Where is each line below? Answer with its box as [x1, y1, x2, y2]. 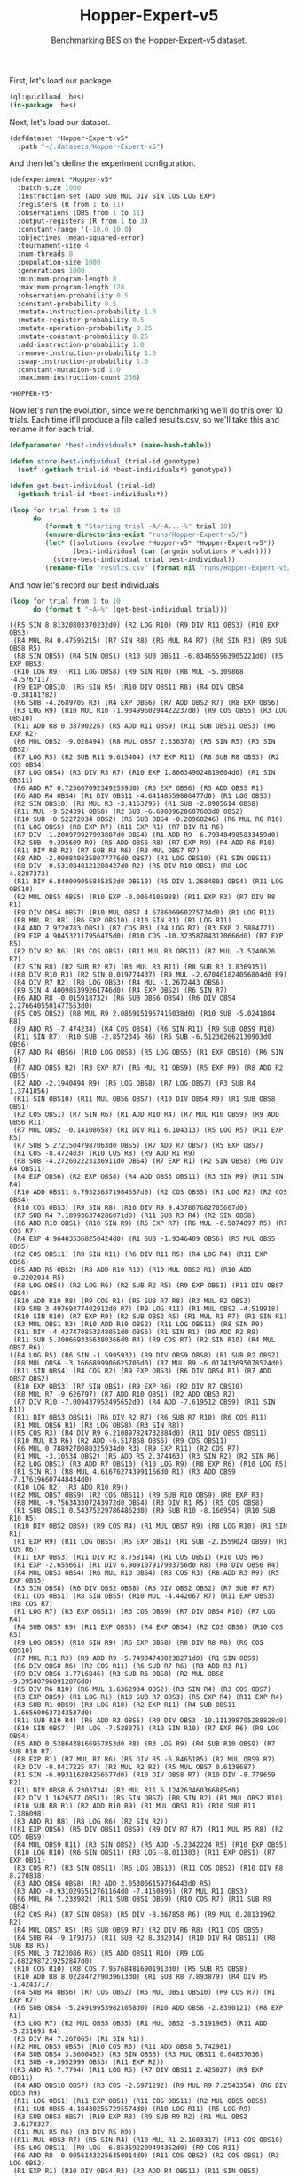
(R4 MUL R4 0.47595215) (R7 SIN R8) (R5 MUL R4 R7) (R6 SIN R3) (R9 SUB [12, 637, 288, 645]
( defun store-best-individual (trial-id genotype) [9, 457, 200, 466]
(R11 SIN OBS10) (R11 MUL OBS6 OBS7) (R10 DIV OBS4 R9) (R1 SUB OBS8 [12, 1095, 276, 1104]
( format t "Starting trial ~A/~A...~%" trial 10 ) [44, 522, 232, 531]
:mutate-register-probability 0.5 [17, 316, 145, 325]
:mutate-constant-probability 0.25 [17, 332, 149, 342]
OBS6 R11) [9, 1118, 46, 1128]
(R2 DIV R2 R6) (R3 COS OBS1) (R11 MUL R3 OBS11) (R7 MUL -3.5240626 [12, 947, 276, 956]
